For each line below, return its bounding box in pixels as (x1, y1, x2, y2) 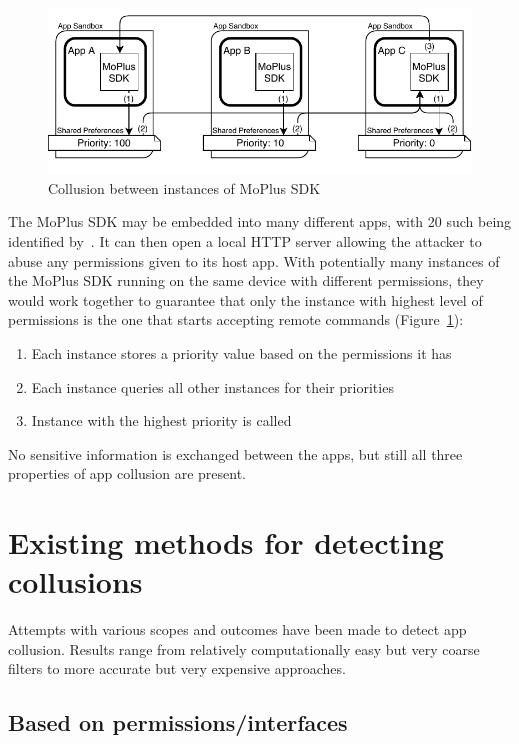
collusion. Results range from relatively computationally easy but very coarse (8, 638, 480, 659)
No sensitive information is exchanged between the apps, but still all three (8, 443, 463, 464)
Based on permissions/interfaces (8, 707, 348, 738)
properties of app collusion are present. (8, 463, 247, 484)
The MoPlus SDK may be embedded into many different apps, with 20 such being (8, 211, 512, 232)
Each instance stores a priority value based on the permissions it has (31, 343, 452, 364)
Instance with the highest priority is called (31, 410, 292, 431)
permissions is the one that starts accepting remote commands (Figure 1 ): (8, 309, 464, 330)
